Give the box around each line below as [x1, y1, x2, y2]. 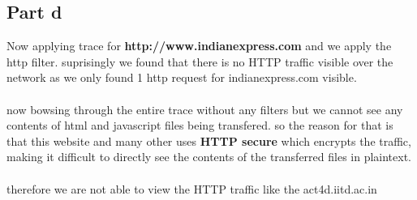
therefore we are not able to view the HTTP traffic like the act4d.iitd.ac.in [6, 180, 377, 197]
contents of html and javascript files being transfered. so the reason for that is [6, 117, 393, 134]
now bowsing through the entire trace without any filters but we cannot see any [6, 100, 403, 117]
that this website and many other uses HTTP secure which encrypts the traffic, [6, 132, 411, 149]
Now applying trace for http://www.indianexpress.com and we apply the [6, 37, 392, 54]
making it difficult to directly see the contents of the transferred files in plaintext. [6, 148, 412, 165]
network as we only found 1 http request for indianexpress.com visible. [6, 69, 357, 86]
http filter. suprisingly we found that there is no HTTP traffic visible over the [6, 53, 393, 70]
